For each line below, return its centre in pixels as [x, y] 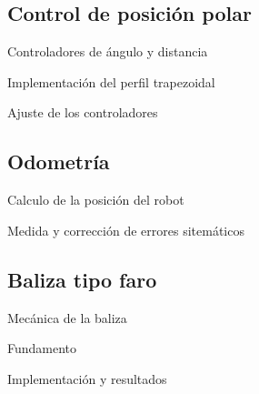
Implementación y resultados [87, 378]
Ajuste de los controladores [83, 112]
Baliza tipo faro [82, 279]
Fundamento [42, 348]
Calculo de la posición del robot [96, 200]
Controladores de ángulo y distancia [108, 51]
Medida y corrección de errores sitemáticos [126, 230]
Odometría [59, 162]
